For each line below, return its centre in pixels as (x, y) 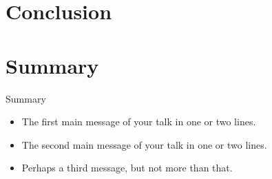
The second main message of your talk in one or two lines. (144, 144)
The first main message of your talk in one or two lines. (139, 122)
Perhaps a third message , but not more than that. (127, 168)
